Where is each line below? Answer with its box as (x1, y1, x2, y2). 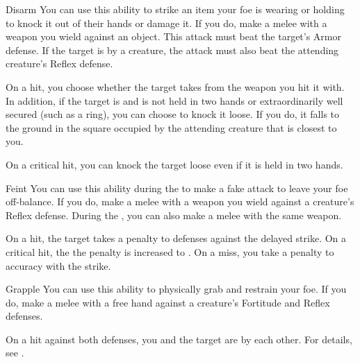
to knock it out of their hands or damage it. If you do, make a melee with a (6, 15, 327, 30)
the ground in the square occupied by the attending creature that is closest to (6, 120, 337, 135)
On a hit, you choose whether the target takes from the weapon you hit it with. (6, 79, 345, 94)
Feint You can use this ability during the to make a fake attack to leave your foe (6, 180, 348, 195)
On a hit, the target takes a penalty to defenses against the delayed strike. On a (6, 231, 347, 245)
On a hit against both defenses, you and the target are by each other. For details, (6, 331, 352, 346)
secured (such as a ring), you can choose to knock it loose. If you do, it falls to (6, 107, 340, 121)
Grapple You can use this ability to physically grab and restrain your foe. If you (6, 282, 347, 296)
